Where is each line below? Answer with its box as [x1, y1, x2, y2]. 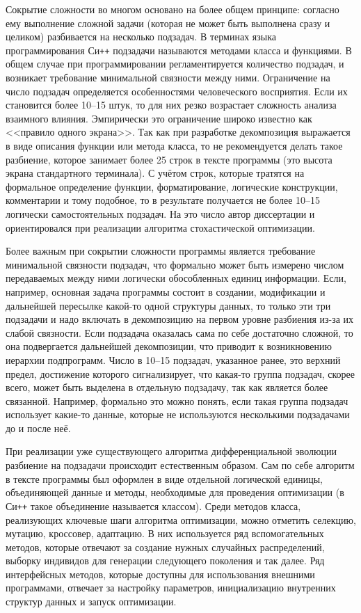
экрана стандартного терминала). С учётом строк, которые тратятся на [6, 166, 305, 180]
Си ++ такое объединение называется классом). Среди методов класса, [6, 498, 301, 513]
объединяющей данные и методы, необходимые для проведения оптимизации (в [6, 485, 344, 500]
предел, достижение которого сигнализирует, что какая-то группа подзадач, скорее [6, 366, 355, 381]
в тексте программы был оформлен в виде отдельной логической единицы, [6, 471, 323, 486]
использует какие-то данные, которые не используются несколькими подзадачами [6, 407, 350, 422]
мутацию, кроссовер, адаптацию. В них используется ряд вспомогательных [6, 526, 324, 541]
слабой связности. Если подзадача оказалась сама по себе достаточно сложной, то [6, 325, 353, 340]
